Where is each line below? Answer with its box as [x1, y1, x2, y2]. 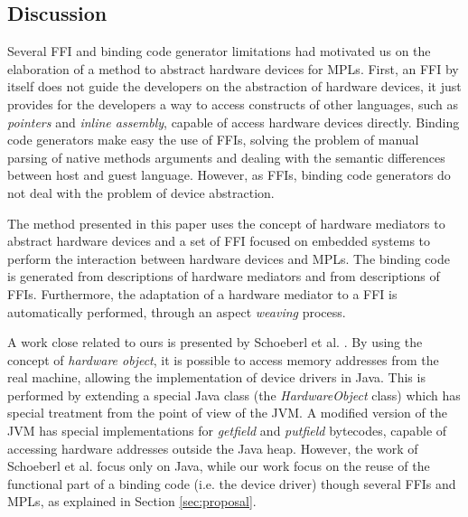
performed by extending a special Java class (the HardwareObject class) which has [7, 385, 461, 404]
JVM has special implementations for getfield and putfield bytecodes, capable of [7, 421, 447, 440]
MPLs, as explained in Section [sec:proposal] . [7, 492, 257, 511]
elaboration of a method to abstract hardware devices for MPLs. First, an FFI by [7, 59, 459, 78]
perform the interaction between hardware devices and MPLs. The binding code [7, 249, 450, 268]
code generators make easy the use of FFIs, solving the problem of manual [7, 130, 419, 149]
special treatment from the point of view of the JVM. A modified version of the [7, 403, 447, 422]
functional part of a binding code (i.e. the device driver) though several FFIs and [7, 474, 456, 493]
